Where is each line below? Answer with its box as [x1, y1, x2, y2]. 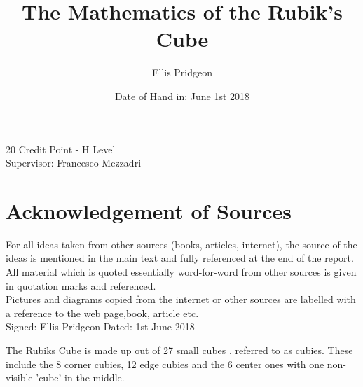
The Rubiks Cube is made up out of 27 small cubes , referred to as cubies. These [6, 342, 353, 357]
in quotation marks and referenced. [6, 278, 156, 293]
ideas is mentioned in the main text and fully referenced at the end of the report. [6, 251, 354, 265]
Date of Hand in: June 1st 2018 [114, 88, 250, 103]
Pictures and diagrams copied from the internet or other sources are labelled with [6, 292, 356, 307]
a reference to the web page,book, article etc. [6, 305, 199, 320]
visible [6, 370, 33, 385]
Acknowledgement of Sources [6, 196, 292, 225]
